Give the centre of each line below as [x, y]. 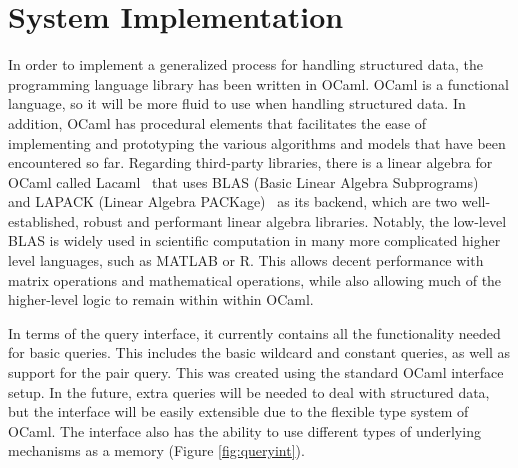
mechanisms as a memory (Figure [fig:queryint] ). [156, 450]
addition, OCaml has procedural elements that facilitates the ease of [217, 122]
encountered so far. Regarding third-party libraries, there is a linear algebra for [250, 162]
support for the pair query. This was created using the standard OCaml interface [256, 372]
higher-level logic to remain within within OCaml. [161, 299]
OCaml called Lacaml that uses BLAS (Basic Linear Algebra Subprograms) [243, 181]
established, [43, 220]
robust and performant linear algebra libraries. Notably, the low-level [295, 220]
